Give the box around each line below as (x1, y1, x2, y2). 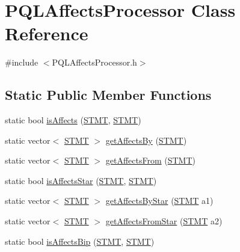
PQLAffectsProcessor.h (52, 56, 137, 69)
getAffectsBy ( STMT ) (105, 134, 187, 146)
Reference (5, 21, 88, 46)
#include (5, 56, 38, 69)
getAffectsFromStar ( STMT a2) (105, 215, 223, 227)
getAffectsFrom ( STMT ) (105, 154, 195, 167)
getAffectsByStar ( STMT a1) (105, 194, 214, 207)
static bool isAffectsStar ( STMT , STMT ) (5, 174, 157, 186)
